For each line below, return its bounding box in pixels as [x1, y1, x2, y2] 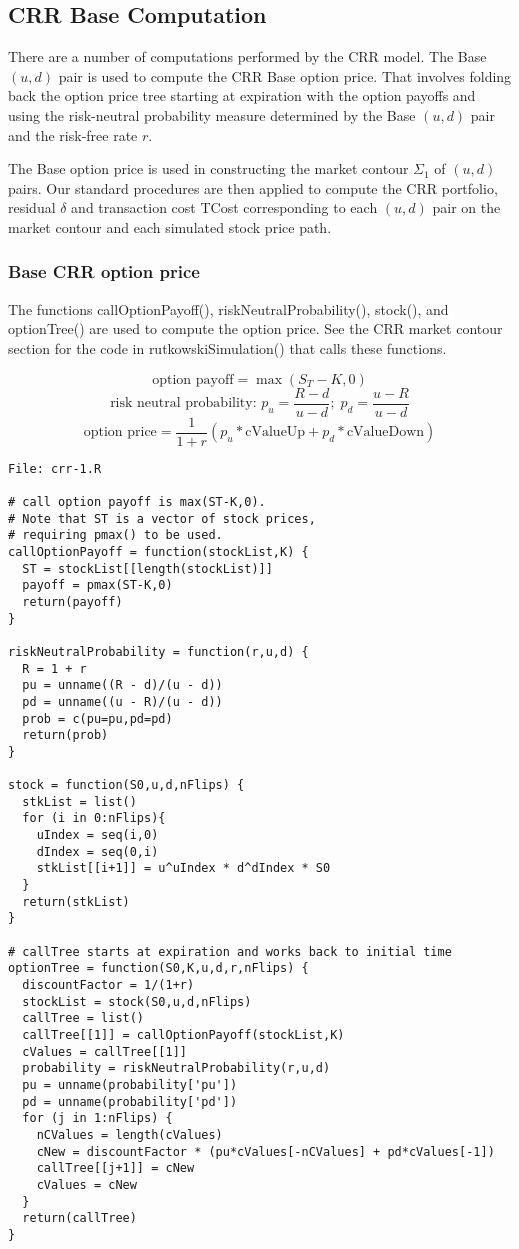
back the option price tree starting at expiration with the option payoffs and [8, 85, 476, 106]
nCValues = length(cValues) [36, 1127, 223, 1142]
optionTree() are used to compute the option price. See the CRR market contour [8, 318, 503, 339]
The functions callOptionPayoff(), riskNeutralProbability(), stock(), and [8, 298, 449, 319]
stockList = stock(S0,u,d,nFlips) [22, 994, 252, 1009]
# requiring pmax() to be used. [8, 528, 223, 543]
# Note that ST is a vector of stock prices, [8, 511, 316, 526]
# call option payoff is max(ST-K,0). [8, 494, 266, 509]
